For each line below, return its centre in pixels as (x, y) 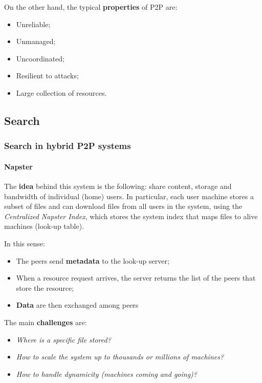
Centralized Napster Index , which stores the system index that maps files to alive (131, 216)
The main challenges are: (46, 322)
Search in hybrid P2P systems (68, 146)
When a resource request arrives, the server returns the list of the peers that (136, 278)
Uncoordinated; (40, 58)
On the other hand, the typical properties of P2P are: (91, 7)
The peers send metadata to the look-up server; (93, 260)
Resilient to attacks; (47, 76)
